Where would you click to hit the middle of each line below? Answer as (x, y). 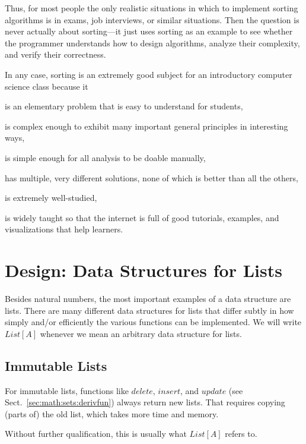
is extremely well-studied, (51, 198)
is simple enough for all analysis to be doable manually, (105, 157)
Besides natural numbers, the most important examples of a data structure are (148, 299)
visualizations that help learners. (64, 229)
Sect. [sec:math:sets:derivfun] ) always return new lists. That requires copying (145, 402)
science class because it (47, 86)
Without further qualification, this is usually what (96, 434)
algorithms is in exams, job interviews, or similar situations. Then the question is (152, 19)
